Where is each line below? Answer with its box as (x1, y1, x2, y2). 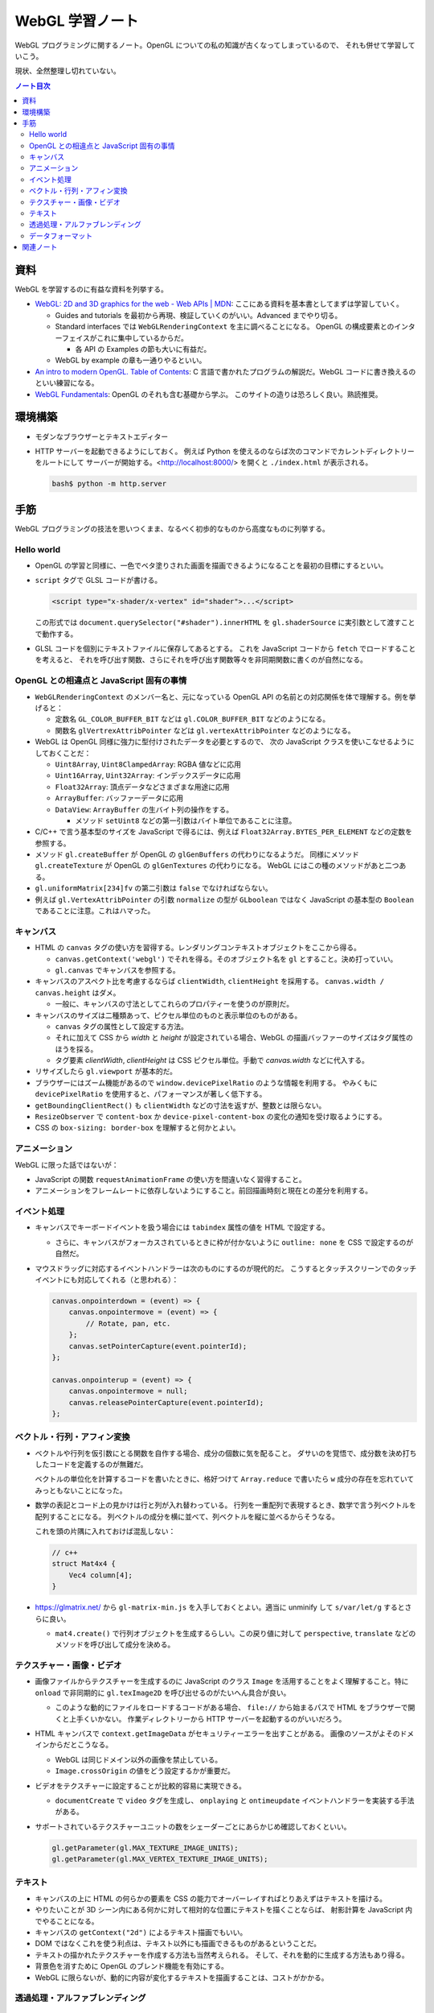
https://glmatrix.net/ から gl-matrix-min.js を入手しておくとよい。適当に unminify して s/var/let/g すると (35, 1602, 405, 1612)
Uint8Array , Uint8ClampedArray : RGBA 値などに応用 (55, 759, 241, 769)
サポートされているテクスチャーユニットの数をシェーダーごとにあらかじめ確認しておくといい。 (35, 1821, 351, 1831)
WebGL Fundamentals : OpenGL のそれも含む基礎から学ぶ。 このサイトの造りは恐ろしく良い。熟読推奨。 (35, 389, 383, 399)
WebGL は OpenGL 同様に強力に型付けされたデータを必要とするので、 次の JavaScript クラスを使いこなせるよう (35, 737, 407, 746)
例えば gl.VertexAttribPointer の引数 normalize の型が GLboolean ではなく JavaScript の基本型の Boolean (35, 895, 414, 904)
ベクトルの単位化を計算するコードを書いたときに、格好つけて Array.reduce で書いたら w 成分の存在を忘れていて (35, 1474, 415, 1484)
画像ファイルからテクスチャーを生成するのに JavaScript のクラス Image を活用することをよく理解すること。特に (35, 1676, 409, 1686)
